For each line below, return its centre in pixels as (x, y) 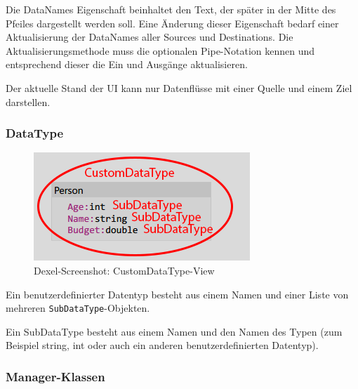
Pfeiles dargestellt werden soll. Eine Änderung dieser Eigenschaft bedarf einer (172, 23)
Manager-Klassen (55, 376)
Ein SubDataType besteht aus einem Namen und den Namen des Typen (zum (174, 331)
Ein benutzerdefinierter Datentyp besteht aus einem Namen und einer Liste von (177, 294)
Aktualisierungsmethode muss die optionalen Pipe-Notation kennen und (160, 50)
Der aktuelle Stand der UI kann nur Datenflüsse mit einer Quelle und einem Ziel (179, 87)
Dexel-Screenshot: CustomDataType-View (124, 270)
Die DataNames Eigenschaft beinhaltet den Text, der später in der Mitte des (171, 9)
